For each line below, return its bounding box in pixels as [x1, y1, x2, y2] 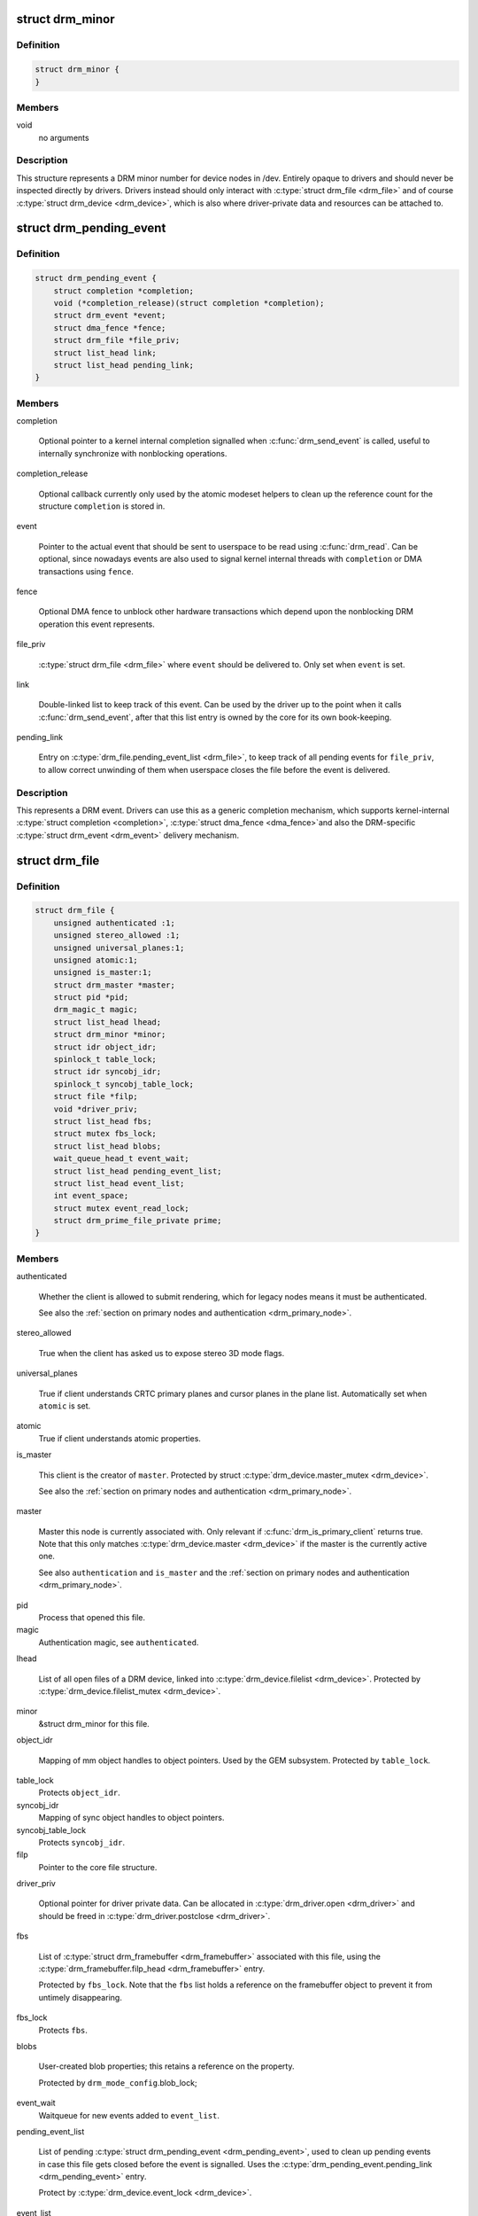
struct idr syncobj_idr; [53, 1066, 162, 1077]
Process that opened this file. [38, 1612, 146, 1623]
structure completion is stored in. [38, 501, 166, 511]
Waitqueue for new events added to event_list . [38, 2110, 220, 2120]
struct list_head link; [53, 347, 157, 358]
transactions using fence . [38, 566, 135, 576]
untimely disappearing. [38, 1992, 123, 2002]
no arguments [38, 132, 89, 143]
